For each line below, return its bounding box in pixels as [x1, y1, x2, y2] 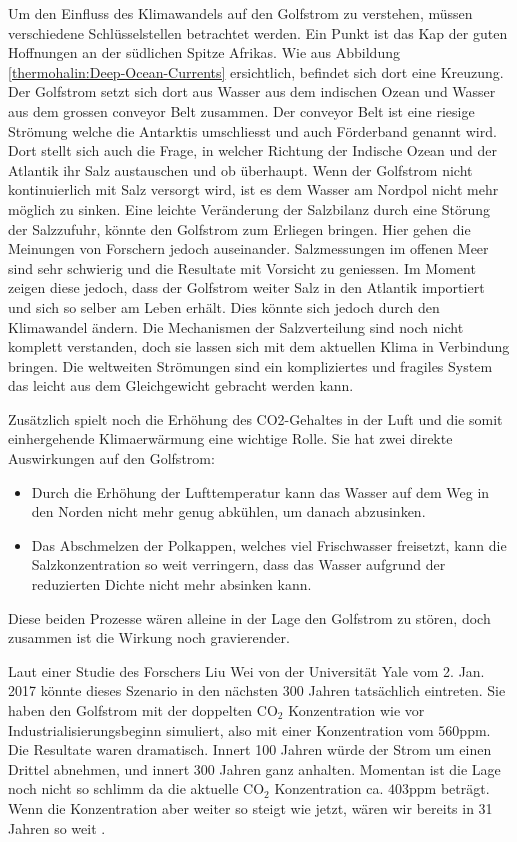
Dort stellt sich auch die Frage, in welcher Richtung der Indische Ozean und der [8, 140, 498, 161]
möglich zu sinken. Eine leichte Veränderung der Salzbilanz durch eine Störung [8, 198, 490, 219]
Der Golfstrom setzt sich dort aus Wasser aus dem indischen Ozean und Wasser [8, 81, 496, 102]
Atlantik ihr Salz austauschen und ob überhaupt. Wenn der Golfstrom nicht [8, 159, 473, 180]
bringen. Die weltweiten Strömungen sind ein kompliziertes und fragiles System [8, 355, 493, 376]
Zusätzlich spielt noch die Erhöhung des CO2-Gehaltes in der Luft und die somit [8, 408, 503, 429]
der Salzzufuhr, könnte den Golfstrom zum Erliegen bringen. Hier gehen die [8, 218, 471, 239]
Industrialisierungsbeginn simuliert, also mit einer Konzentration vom [8, 719, 434, 740]
